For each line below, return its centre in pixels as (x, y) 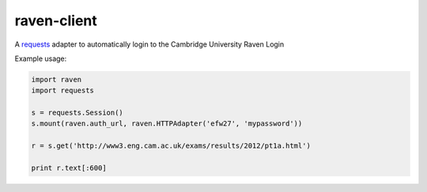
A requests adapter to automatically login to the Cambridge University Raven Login (149, 44)
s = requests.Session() (77, 113)
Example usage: (41, 58)
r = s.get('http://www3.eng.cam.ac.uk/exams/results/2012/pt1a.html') (171, 146)
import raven (57, 79)
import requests (63, 90)
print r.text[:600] (69, 168)
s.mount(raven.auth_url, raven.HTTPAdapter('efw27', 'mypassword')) (167, 124)
